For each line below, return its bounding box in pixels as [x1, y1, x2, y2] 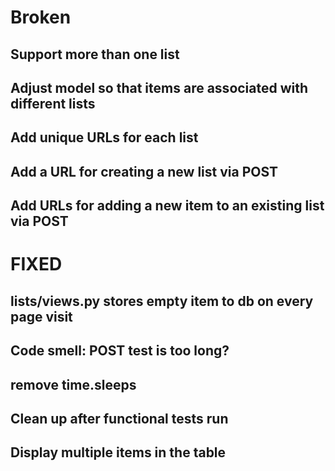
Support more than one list [10, 46, 180, 63]
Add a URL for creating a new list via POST [10, 163, 279, 180]
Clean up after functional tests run [10, 410, 229, 427]
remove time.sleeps [10, 376, 137, 393]
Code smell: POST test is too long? [10, 342, 230, 360]
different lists [10, 95, 96, 112]
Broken [10, 6, 72, 29]
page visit [10, 308, 73, 325]
